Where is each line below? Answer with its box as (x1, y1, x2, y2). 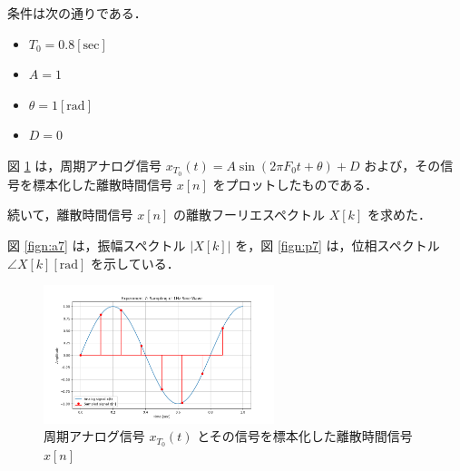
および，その (364, 155, 441, 174)
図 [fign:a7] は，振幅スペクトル (7, 236, 186, 255)
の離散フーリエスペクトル (173, 205, 326, 224)
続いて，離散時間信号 (7, 205, 133, 224)
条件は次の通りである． (7, 4, 147, 22)
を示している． (91, 253, 180, 272)
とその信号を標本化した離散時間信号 (197, 427, 413, 446)
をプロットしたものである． (212, 174, 378, 193)
